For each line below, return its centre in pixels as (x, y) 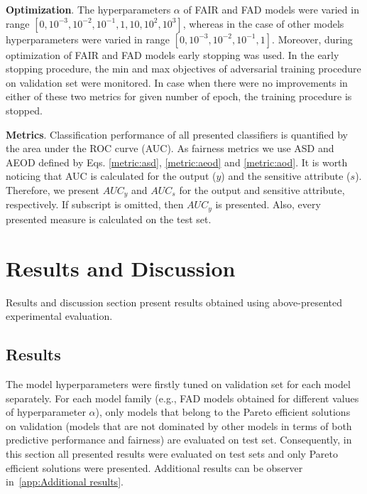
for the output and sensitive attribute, (262, 189)
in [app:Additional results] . (65, 482)
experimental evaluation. (59, 316)
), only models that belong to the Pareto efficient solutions (223, 412)
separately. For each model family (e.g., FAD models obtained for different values (182, 398)
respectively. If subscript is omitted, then (95, 204)
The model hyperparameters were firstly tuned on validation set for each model (178, 383)
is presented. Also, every (268, 204)
